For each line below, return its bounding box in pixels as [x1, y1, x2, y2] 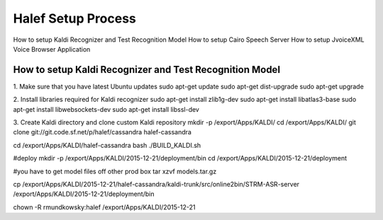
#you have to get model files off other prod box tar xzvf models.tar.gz [13, 167, 217, 175]
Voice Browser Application [13, 45, 91, 53]
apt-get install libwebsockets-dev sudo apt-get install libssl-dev [13, 105, 200, 113]
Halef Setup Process [13, 11, 136, 26]
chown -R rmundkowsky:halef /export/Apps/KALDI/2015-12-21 [13, 202, 196, 212]
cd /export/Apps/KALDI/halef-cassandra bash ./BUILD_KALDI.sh [13, 141, 201, 149]
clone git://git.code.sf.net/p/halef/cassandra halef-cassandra [13, 128, 191, 137]
